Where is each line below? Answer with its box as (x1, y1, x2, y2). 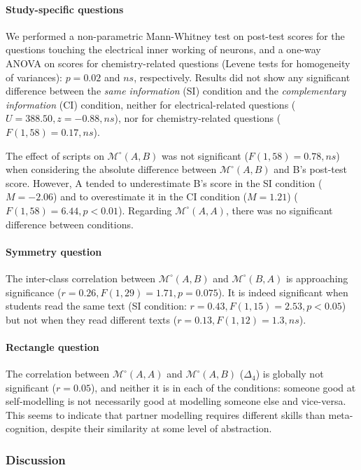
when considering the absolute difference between (6, 162, 217, 177)
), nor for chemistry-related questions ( (114, 111, 281, 125)
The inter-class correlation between (6, 270, 156, 285)
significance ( (6, 284, 62, 299)
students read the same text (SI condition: (6, 298, 187, 313)
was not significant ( (162, 148, 248, 163)
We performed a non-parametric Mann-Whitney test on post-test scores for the (6, 28, 345, 43)
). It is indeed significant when (218, 284, 348, 299)
